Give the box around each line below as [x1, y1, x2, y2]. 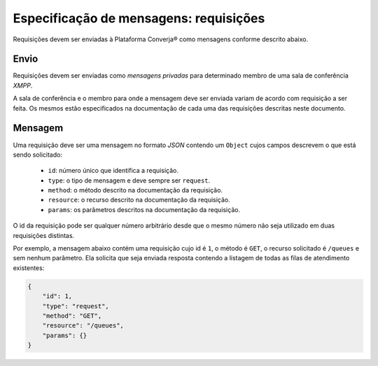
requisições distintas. [13, 231, 75, 239]
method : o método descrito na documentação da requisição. [48, 186, 223, 195]
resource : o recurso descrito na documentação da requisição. [48, 196, 230, 204]
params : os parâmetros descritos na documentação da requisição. [48, 205, 241, 213]
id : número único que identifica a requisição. [48, 167, 178, 175]
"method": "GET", [42, 311, 102, 320]
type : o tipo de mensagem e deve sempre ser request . [48, 176, 211, 185]
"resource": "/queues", [42, 322, 124, 330]
